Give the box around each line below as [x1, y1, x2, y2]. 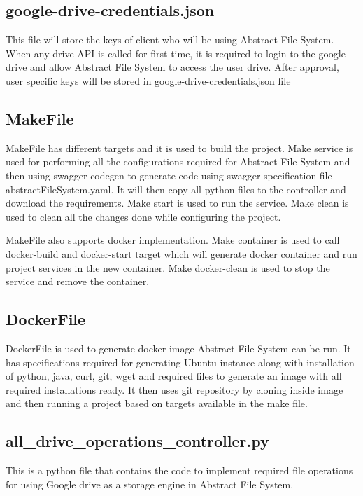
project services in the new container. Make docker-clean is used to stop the [6, 260, 330, 275]
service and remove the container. [6, 274, 150, 289]
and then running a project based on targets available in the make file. [6, 396, 308, 411]
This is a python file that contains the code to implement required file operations [6, 463, 353, 478]
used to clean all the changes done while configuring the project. [6, 209, 281, 223]
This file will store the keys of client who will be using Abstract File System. [6, 32, 334, 47]
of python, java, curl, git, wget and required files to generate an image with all [6, 368, 342, 383]
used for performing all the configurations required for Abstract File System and [6, 154, 350, 169]
